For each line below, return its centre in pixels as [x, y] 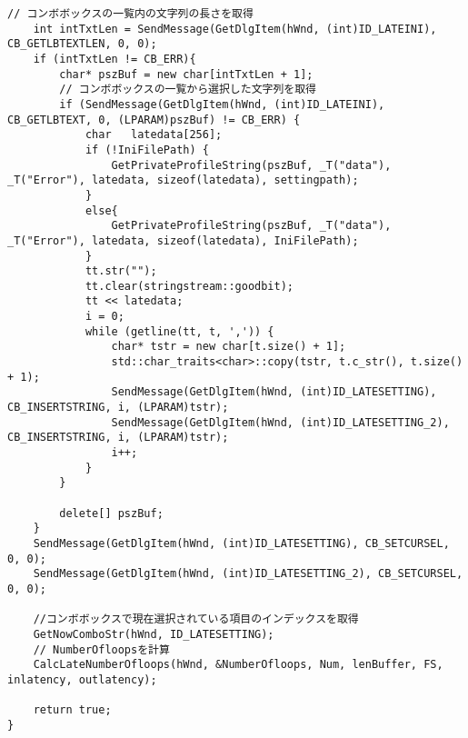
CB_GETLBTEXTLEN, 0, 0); [82, 44]
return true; [72, 710]
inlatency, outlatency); [82, 679]
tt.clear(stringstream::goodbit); [189, 286]
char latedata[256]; [154, 135]
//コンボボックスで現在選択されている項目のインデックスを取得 [196, 619]
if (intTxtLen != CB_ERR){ [115, 59]
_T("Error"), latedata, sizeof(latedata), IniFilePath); [183, 240]
